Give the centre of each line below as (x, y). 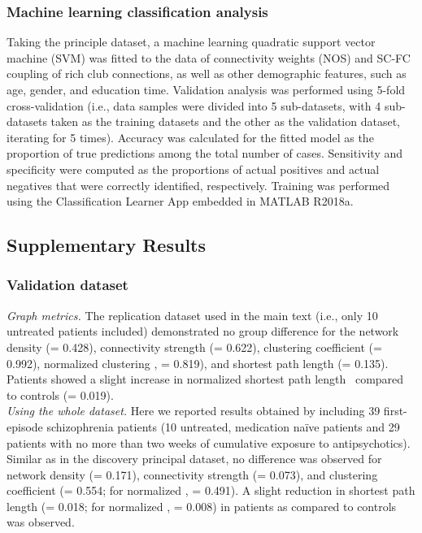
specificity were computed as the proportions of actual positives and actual (193, 169)
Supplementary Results (107, 245)
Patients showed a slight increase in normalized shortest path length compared (205, 379)
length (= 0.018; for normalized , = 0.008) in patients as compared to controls (202, 506)
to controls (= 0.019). (60, 394)
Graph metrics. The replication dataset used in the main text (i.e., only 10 (192, 315)
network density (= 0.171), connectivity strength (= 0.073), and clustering (192, 474)
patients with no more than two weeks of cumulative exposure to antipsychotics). (209, 442)
